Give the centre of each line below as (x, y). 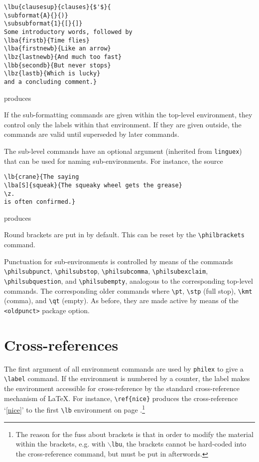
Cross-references (61, 344)
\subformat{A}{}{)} (36, 15)
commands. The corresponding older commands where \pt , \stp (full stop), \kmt (128, 290)
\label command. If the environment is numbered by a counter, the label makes (127, 378)
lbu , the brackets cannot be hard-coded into (179, 444)
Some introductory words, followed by (68, 32)
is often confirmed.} (40, 202)
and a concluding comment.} (51, 82)
